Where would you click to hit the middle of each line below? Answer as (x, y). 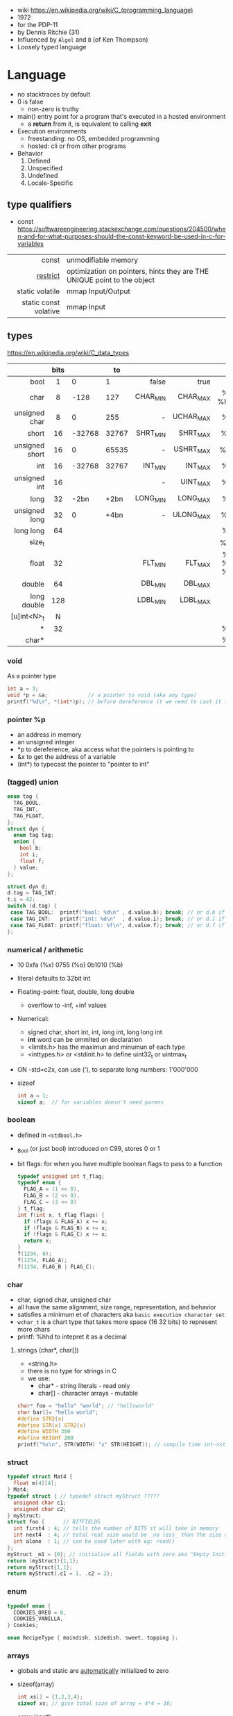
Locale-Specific (50, 183)
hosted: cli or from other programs (77, 146)
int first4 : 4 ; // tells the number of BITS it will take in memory (116, 1528)
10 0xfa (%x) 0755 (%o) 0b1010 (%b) (70, 965)
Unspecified (45, 168)
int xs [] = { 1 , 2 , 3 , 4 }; (50, 1697)
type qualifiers (40, 205)
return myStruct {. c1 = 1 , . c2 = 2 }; (60, 1574)
